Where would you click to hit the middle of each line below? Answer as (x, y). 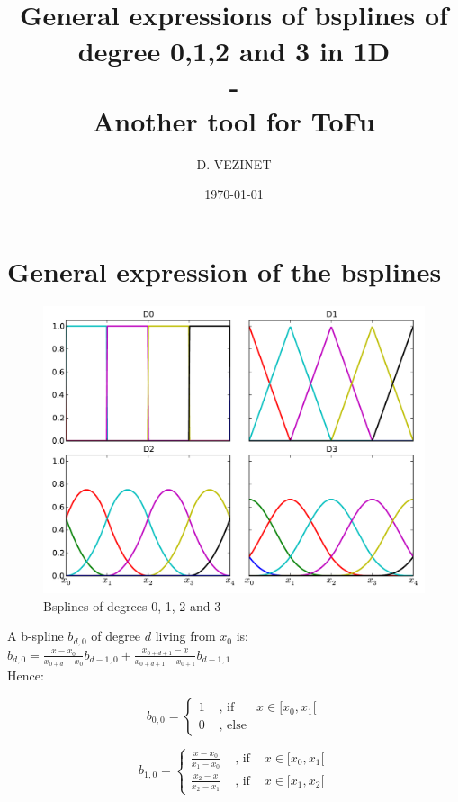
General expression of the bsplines (225, 271)
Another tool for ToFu (234, 120)
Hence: (26, 676)
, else (233, 726)
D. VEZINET (234, 163)
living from (185, 636)
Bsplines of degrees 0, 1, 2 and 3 (132, 605)
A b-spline (36, 636)
